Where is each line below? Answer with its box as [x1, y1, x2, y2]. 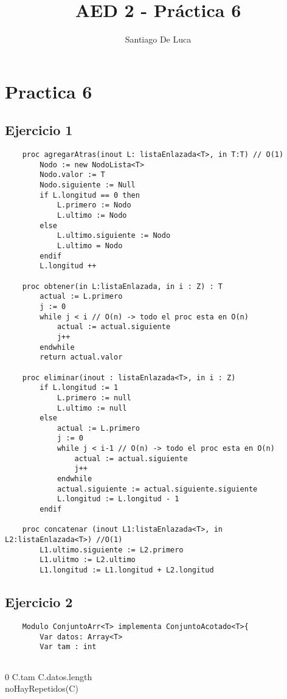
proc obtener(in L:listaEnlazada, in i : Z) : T [22, 282, 223, 291]
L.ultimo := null [57, 403, 127, 412]
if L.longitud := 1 [40, 383, 119, 392]
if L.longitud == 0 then [40, 190, 140, 200]
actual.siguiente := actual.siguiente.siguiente [57, 484, 258, 493]
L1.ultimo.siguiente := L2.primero [40, 545, 184, 554]
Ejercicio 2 [5, 593, 73, 611]
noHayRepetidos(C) [5, 682, 78, 695]
